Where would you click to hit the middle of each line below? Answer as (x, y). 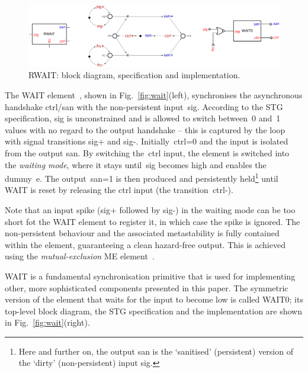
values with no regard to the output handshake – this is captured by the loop (145, 129)
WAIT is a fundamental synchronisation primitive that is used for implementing (150, 276)
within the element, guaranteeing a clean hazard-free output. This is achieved (145, 244)
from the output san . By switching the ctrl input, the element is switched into (147, 152)
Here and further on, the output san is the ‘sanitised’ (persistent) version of (156, 351)
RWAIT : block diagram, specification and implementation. (134, 75)
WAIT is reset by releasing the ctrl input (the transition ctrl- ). (119, 190)
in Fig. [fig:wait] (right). (47, 322)
